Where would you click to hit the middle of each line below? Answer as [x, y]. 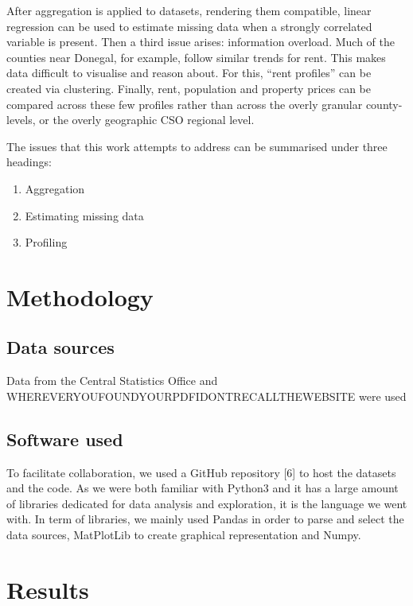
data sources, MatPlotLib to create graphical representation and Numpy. [184, 535]
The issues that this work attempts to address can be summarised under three [197, 146]
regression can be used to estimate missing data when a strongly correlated [189, 26]
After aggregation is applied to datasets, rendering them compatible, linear [189, 10]
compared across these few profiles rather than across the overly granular [185, 104]
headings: [29, 162]
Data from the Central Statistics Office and [112, 381]
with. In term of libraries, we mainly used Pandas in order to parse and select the [205, 519]
